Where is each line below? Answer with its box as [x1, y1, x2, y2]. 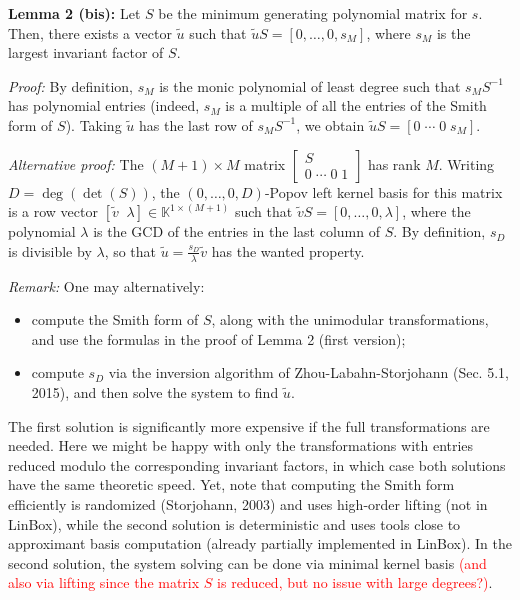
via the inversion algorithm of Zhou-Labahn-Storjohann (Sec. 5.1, [108, 362, 509, 383]
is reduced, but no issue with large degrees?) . [217, 572, 493, 593]
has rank [367, 153, 421, 174]
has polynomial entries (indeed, [8, 95, 200, 116]
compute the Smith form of [31, 309, 199, 330]
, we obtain [296, 114, 365, 135]
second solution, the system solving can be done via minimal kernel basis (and [8, 552, 487, 573]
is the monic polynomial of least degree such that [159, 75, 461, 96]
